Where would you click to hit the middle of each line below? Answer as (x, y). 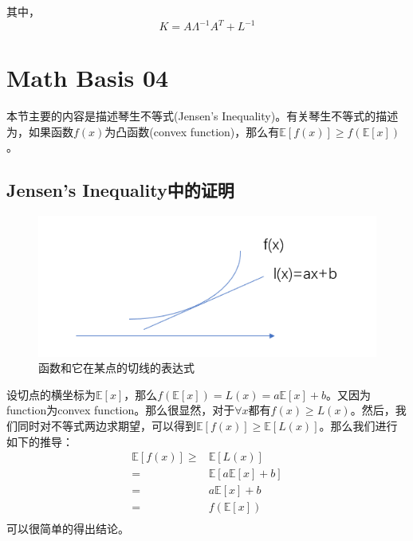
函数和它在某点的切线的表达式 (116, 368)
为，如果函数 (40, 131)
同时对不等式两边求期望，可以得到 (106, 425)
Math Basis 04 (88, 78)
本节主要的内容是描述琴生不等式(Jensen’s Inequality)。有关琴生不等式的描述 (203, 116)
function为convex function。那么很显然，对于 (121, 410)
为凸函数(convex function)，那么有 (192, 131)
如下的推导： (40, 441)
